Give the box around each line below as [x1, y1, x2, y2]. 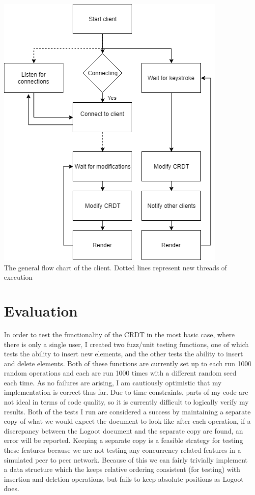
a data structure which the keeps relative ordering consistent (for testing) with [4, 464, 240, 474]
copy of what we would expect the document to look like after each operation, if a [4, 416, 251, 426]
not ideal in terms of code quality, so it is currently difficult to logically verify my [4, 397, 249, 407]
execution [4, 272, 32, 282]
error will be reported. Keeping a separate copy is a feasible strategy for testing [4, 435, 243, 445]
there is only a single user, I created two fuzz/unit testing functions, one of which [4, 339, 249, 349]
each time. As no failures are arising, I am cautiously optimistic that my [4, 377, 222, 387]
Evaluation [4, 300, 78, 320]
